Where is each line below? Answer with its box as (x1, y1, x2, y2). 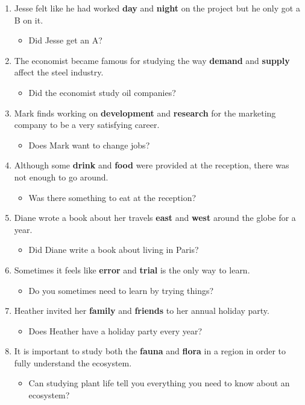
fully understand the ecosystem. (14, 356, 132, 369)
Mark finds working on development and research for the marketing (14, 106, 276, 119)
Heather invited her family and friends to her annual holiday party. (14, 304, 269, 317)
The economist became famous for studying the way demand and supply (14, 54, 290, 66)
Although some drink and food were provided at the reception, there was (14, 159, 289, 171)
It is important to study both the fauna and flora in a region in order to (14, 345, 286, 357)
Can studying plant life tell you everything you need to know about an (28, 377, 290, 389)
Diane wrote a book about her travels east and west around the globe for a (14, 211, 296, 224)
